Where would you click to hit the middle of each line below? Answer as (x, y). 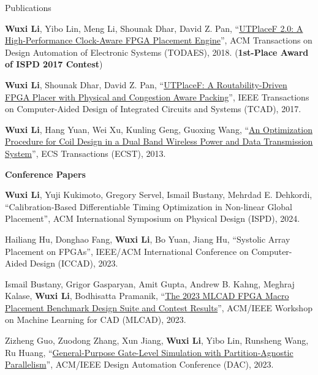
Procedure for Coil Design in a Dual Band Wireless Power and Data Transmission (159, 141)
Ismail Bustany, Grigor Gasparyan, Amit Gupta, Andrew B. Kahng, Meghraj (150, 283)
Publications (28, 7)
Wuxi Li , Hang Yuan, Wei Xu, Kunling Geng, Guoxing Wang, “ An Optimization (159, 129)
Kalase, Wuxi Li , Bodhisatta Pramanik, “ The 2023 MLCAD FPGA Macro (147, 296)
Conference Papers (45, 174)
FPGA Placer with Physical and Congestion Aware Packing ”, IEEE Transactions (157, 97)
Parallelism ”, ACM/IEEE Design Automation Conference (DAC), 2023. (139, 364)
